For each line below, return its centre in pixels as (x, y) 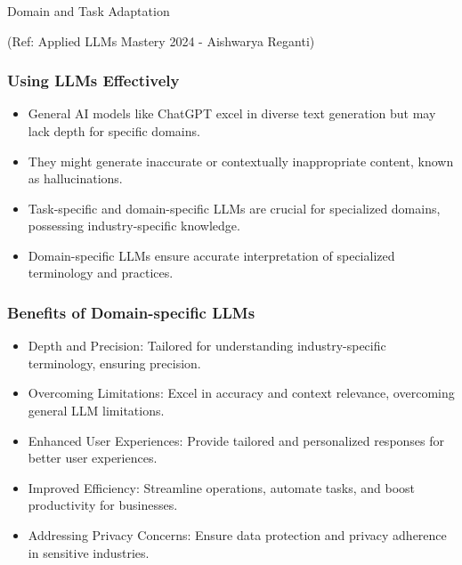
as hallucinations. (75, 178)
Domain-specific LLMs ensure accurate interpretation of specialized (211, 255)
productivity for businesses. (103, 505)
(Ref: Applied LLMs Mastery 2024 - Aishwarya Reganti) (161, 40)
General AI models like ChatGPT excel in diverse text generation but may (232, 113)
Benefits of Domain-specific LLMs (131, 312)
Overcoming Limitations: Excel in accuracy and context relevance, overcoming (241, 393)
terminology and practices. (101, 273)
